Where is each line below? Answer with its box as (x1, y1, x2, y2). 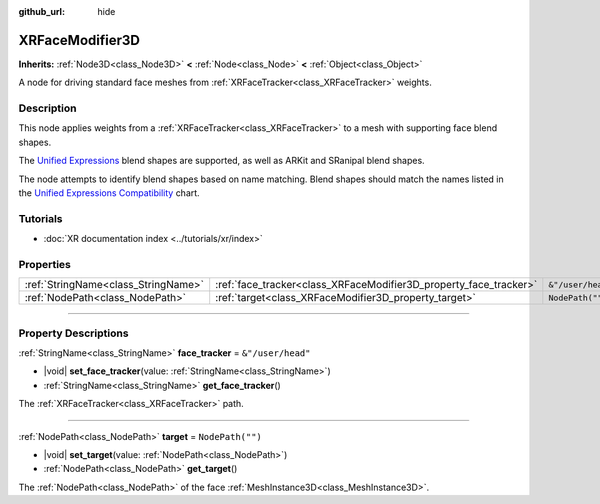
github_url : (18, 6, 65, 17)
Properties (18, 257, 72, 271)
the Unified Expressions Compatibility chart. (18, 187, 200, 199)
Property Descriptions (18, 326, 129, 340)
